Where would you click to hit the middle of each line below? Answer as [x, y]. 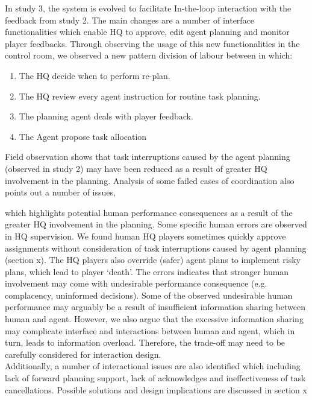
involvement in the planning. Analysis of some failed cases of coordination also [150, 180]
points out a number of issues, [60, 192]
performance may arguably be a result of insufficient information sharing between [155, 307]
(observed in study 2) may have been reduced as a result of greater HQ [136, 168]
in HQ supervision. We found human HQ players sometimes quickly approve [145, 236]
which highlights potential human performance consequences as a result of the [149, 212]
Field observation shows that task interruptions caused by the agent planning [148, 157]
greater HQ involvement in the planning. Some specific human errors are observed [156, 224]
